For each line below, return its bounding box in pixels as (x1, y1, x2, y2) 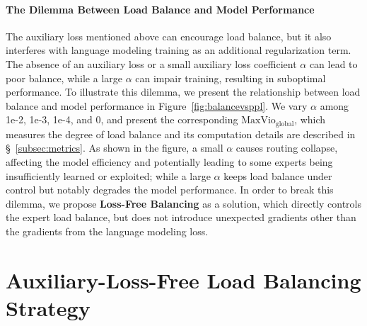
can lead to (309, 56, 358, 71)
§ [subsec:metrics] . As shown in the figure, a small (6, 140, 223, 155)
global (275, 120, 294, 128)
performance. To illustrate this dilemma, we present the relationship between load (6, 84, 361, 99)
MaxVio (241, 116, 276, 126)
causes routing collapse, (235, 140, 338, 155)
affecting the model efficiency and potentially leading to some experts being (6, 154, 333, 169)
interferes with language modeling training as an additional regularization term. (6, 43, 351, 57)
